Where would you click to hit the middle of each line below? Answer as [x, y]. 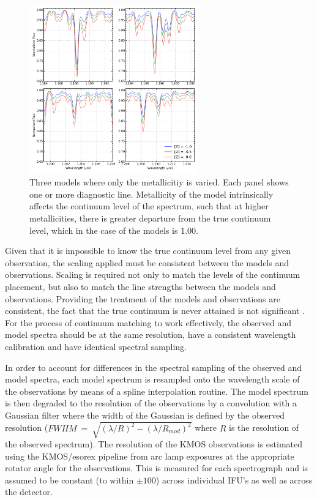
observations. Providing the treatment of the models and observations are [143, 298]
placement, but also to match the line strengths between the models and [140, 286]
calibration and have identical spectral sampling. [96, 346]
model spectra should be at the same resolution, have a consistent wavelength [151, 334]
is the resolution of [264, 427]
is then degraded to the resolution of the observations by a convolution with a [151, 403]
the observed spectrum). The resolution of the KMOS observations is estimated [154, 444]
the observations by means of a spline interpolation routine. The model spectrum [157, 391]
